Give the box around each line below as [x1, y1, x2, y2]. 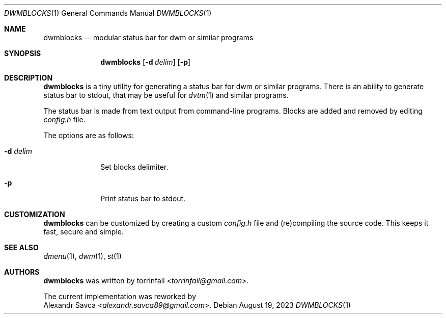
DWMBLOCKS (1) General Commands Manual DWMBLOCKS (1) [4, 9, 212, 17]
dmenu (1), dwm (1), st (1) [43, 252, 122, 260]
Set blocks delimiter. [100, 163, 169, 171]
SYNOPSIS [4, 49, 41, 58]
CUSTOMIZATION [4, 210, 65, 219]
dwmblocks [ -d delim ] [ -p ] [100, 58, 191, 66]
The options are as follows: [43, 131, 134, 140]
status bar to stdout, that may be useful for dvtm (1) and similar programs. [43, 91, 289, 99]
